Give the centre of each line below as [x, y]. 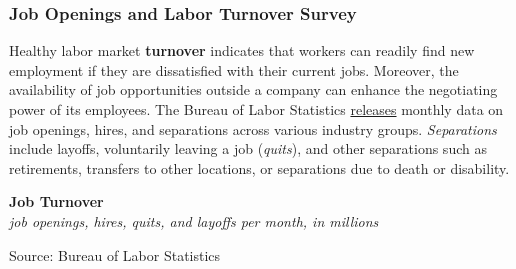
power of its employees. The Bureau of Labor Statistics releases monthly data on [256, 109]
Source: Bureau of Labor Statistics [115, 254]
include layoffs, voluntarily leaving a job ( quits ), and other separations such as [248, 148]
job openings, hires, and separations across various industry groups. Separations [253, 128]
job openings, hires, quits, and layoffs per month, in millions [194, 220]
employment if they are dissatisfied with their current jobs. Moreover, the [234, 69]
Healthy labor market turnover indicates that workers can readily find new [242, 50]
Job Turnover [56, 201]
